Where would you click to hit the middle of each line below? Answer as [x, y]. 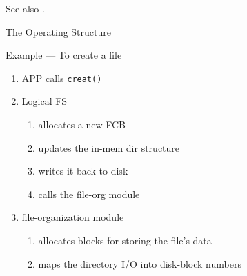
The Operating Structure [58, 31]
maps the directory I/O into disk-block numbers [140, 263]
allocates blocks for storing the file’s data [125, 240]
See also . [25, 8]
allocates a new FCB [82, 125]
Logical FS [45, 101]
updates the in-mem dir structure [109, 147]
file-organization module [73, 217]
